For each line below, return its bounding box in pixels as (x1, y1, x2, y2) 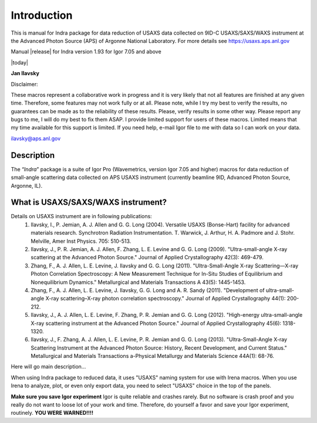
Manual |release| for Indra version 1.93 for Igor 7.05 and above (11, 48, 161, 55)
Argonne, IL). (11, 182, 43, 189)
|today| (11, 59, 29, 66)
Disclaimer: (11, 80, 38, 87)
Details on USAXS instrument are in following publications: (11, 213, 152, 220)
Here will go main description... (11, 363, 86, 370)
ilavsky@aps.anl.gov (11, 135, 61, 142)
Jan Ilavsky (11, 70, 39, 77)
